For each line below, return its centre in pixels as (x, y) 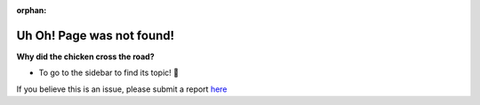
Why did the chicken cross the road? (85, 56)
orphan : (32, 10)
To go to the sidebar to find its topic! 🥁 (109, 73)
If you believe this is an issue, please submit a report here (122, 89)
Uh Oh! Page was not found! (96, 35)
